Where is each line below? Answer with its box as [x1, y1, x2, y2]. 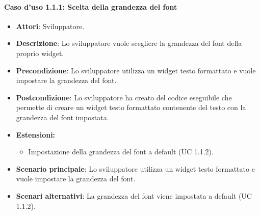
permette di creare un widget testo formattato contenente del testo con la [16, 102, 246, 113]
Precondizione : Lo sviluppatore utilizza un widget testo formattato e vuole [16, 65, 256, 75]
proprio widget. [16, 47, 64, 58]
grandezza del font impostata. [16, 112, 109, 122]
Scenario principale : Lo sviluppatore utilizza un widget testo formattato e [16, 163, 255, 174]
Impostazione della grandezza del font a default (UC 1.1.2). [28, 146, 214, 157]
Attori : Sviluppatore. [16, 20, 85, 31]
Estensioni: [16, 129, 56, 140]
